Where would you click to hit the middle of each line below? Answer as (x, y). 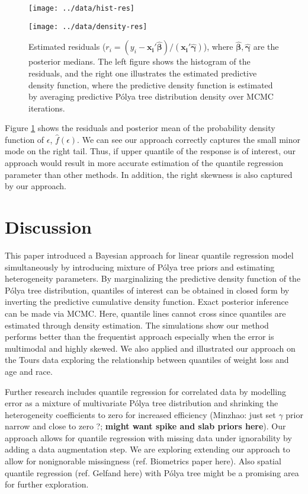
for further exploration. (47, 484)
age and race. (29, 371)
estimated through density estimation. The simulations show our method (137, 325)
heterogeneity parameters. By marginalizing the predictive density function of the (153, 278)
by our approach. (36, 186)
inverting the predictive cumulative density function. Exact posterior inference (147, 302)
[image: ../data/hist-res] (81, 8)
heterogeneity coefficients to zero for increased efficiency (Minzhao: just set (140, 414)
